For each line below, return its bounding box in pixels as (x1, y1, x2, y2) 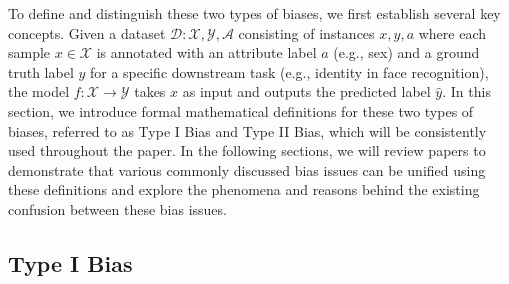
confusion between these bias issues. (8, 198, 227, 219)
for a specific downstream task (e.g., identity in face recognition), (89, 61, 489, 82)
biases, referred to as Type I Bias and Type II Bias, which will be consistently (8, 120, 487, 141)
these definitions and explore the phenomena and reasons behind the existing (8, 179, 480, 200)
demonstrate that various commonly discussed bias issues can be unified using (8, 159, 486, 180)
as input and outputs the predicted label (182, 81, 431, 102)
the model (8, 81, 70, 102)
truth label (8, 61, 74, 82)
